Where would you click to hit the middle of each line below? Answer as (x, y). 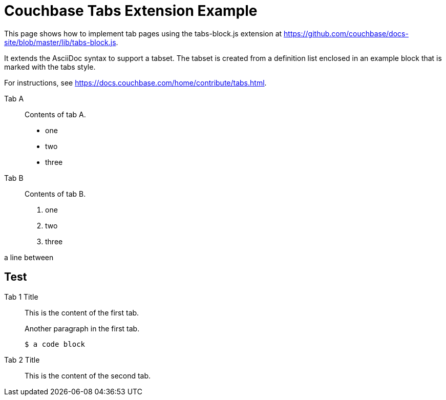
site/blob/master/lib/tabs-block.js (60, 42)
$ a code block (55, 344)
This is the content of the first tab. (82, 312)
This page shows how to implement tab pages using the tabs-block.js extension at (143, 33)
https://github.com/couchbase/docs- (346, 33)
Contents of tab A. (55, 114)
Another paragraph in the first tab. (82, 328)
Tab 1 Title (21, 297)
